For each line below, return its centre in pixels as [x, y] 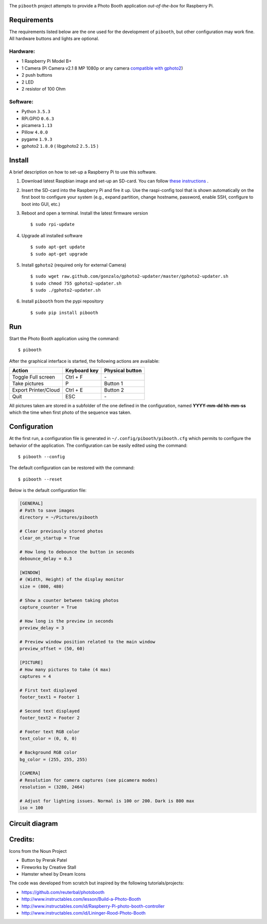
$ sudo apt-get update [58, 247]
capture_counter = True [48, 607]
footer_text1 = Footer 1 [50, 697]
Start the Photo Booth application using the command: [64, 338]
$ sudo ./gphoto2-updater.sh [66, 290]
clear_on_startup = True [50, 538]
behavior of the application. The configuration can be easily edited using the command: [98, 445]
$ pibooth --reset [40, 479]
